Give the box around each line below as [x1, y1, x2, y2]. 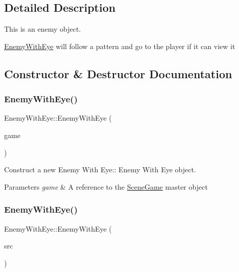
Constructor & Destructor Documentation [4, 65, 232, 81]
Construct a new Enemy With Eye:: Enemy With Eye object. [4, 164, 196, 175]
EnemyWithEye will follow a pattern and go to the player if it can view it [4, 40, 235, 51]
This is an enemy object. [4, 24, 81, 34]
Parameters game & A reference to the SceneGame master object [4, 181, 208, 192]
